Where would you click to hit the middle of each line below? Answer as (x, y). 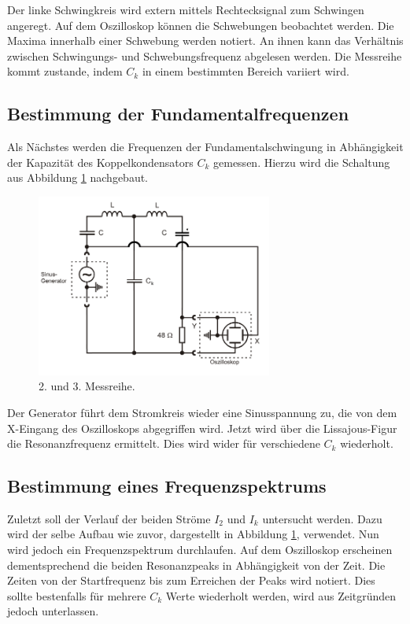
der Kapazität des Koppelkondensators (100, 162)
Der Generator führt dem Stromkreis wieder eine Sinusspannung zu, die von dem (202, 412)
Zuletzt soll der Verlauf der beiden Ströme (109, 518)
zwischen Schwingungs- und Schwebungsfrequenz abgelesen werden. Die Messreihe (205, 55)
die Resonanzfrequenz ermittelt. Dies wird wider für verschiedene (164, 443)
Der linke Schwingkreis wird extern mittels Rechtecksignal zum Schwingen (186, 9)
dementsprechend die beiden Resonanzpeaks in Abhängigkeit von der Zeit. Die (196, 565)
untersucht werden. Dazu (322, 518)
